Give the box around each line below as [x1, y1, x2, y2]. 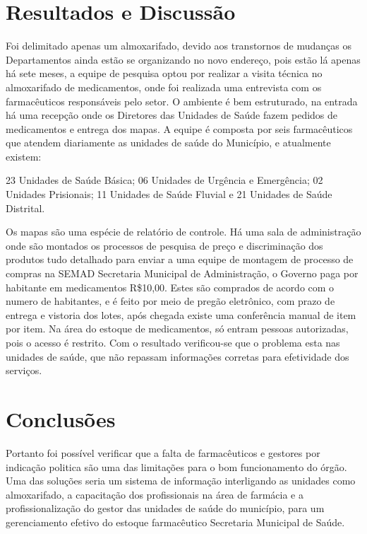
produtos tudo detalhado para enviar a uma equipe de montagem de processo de [6, 252, 354, 267]
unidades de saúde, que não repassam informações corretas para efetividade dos [6, 349, 349, 364]
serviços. [6, 363, 42, 378]
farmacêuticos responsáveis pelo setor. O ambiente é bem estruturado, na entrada [6, 93, 358, 108]
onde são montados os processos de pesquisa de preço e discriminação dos [6, 238, 323, 253]
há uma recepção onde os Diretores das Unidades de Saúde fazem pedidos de [6, 108, 338, 122]
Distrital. [6, 200, 45, 215]
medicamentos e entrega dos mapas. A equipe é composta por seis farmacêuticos [6, 121, 353, 136]
